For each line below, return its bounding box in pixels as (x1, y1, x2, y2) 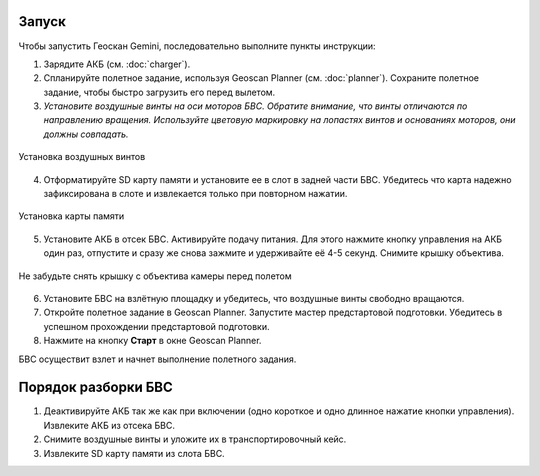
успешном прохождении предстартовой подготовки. (43, 320, 270, 332)
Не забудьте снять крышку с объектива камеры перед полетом (18, 270, 292, 282)
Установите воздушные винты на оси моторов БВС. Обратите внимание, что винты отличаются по (43, 100, 468, 112)
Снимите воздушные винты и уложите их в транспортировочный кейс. (43, 433, 347, 445)
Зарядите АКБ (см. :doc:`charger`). (43, 58, 191, 70)
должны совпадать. (43, 128, 129, 140)
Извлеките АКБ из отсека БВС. (43, 419, 175, 431)
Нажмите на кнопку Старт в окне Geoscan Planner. (43, 335, 262, 347)
